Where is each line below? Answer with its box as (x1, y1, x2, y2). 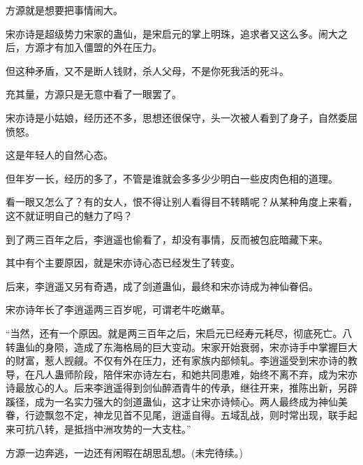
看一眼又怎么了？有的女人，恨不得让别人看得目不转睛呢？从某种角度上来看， (6, 194, 357, 209)
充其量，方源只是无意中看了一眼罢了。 (6, 87, 181, 101)
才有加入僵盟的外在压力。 (44, 40, 162, 55)
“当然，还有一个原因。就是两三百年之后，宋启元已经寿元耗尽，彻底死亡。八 (6, 325, 353, 340)
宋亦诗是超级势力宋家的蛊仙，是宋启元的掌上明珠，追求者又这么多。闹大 (6, 26, 338, 41)
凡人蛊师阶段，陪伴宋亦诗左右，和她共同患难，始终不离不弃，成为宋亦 (34, 366, 357, 381)
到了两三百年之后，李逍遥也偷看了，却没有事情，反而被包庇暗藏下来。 (6, 231, 328, 246)
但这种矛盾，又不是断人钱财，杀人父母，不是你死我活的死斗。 (6, 63, 289, 78)
